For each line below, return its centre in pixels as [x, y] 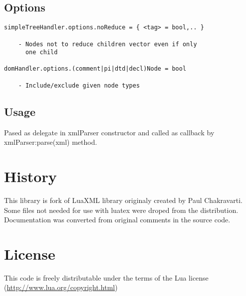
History [30, 176]
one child [41, 52]
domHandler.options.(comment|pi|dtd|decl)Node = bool [95, 69]
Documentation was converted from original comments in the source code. [117, 220]
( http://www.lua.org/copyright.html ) [61, 287]
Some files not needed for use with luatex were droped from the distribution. [121, 210]
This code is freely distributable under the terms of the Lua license [106, 277]
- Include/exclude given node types [79, 85]
